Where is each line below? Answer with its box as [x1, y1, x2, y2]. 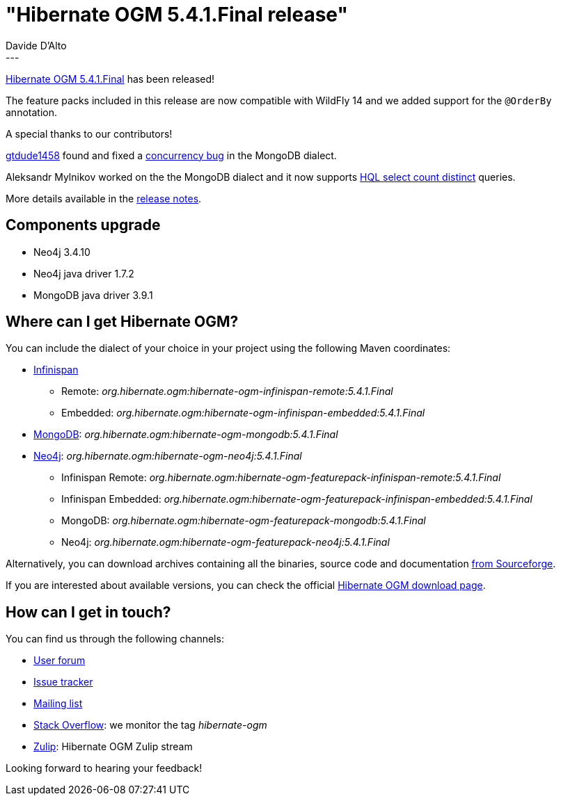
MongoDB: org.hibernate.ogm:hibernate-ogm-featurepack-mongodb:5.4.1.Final [61, 515, 426, 527]
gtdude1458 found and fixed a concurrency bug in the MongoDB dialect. [6, 149, 337, 161]
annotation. [6, 106, 57, 118]
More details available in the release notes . [6, 192, 202, 204]
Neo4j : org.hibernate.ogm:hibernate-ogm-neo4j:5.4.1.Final [33, 450, 302, 462]
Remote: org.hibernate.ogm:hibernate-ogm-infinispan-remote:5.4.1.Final [61, 385, 393, 398]
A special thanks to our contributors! [6, 127, 173, 140]
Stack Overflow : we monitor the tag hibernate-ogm [33, 719, 267, 731]
